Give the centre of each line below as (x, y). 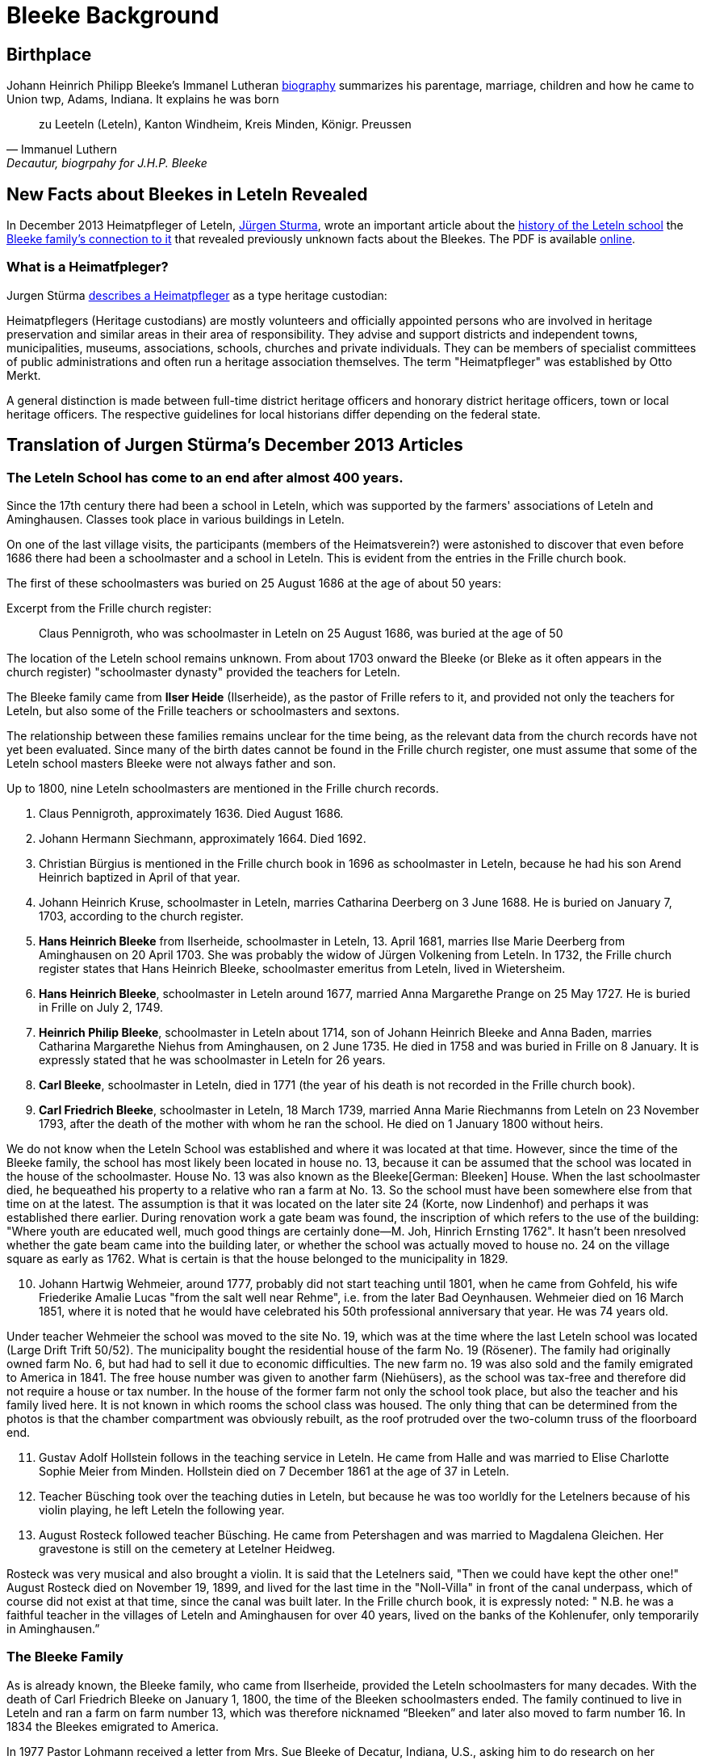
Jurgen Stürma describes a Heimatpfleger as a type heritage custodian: (197, 295)
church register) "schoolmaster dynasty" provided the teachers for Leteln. (203, 672)
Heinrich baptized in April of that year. (140, 877)
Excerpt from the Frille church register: (109, 608)
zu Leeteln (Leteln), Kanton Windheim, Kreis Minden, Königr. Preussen (225, 124)
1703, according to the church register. (141, 916)
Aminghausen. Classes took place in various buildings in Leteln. (176, 519)
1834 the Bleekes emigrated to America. (113, 1726)
